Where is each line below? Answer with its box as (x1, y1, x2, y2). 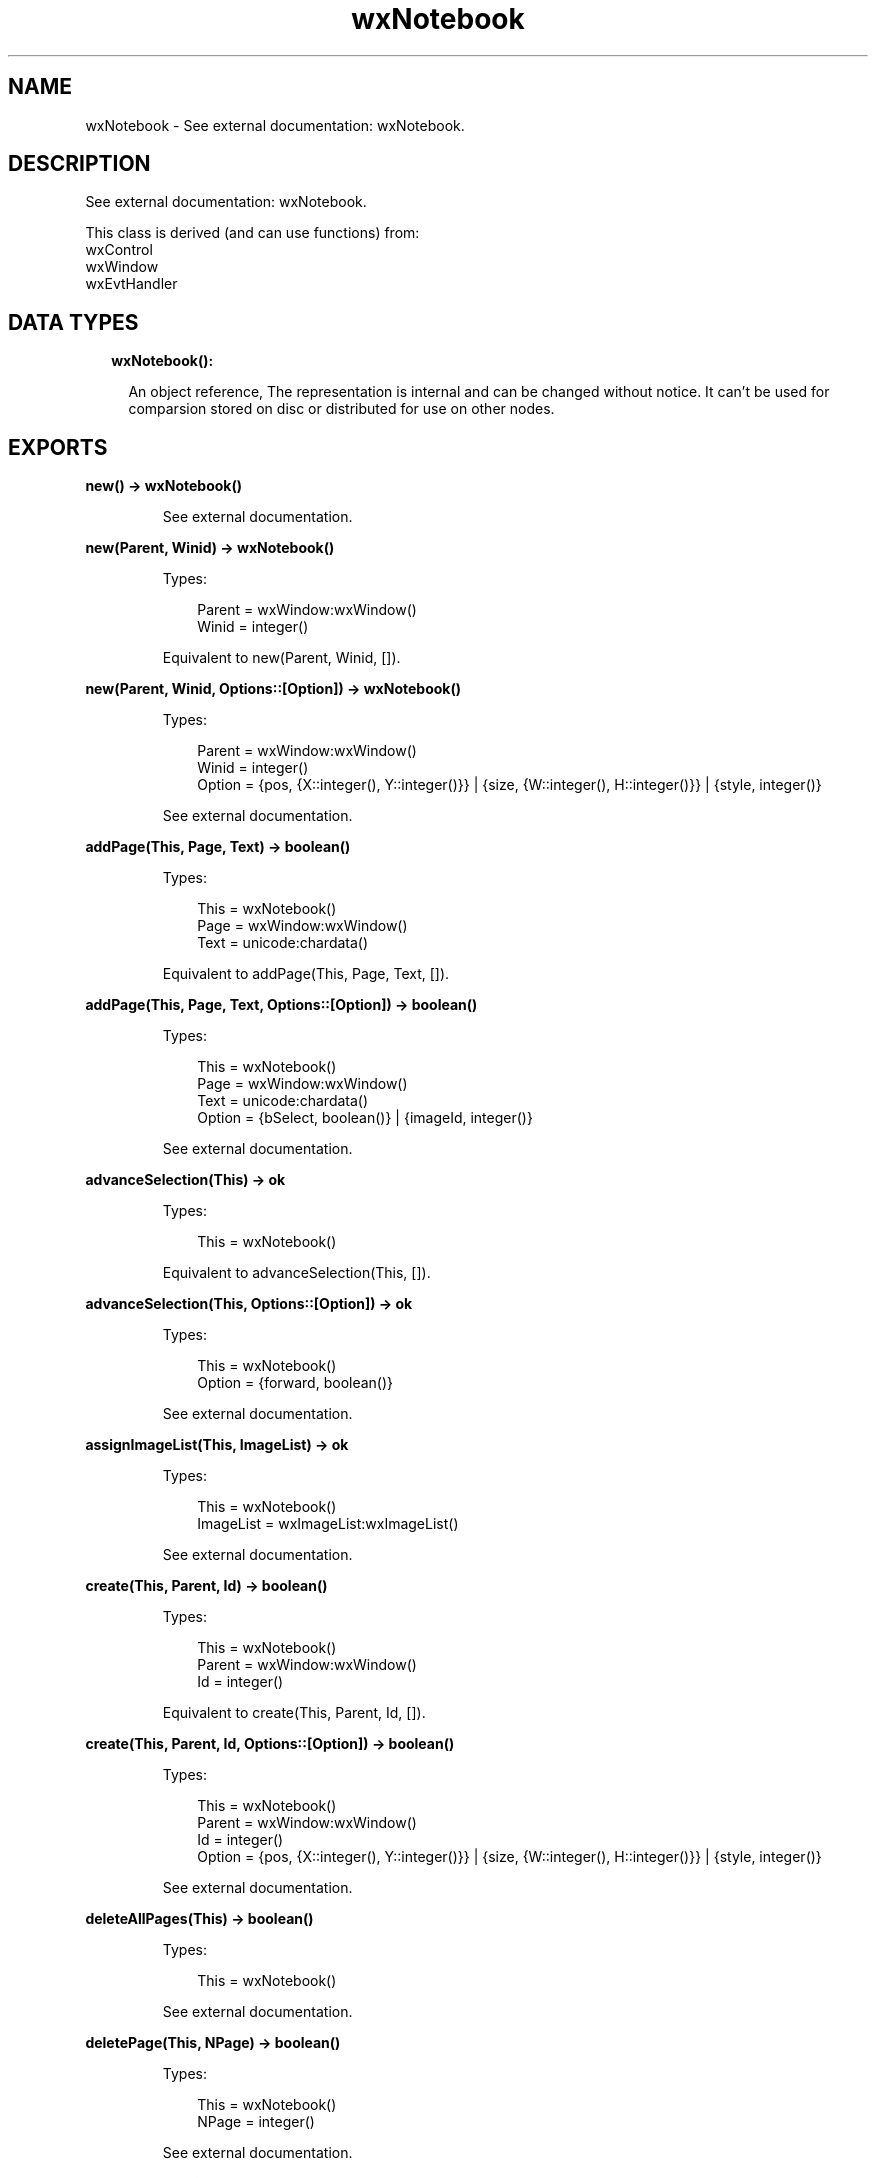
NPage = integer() (197, 2113, 315, 2131)
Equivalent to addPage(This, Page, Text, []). (162, 965, 450, 983)
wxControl (85, 241, 153, 259)
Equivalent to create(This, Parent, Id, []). (162, 1704, 426, 1722)
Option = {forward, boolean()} (197, 1374, 394, 1392)
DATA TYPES (8, 309, 139, 335)
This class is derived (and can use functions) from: (85, 224, 420, 242)
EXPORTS (8, 434, 108, 460)
